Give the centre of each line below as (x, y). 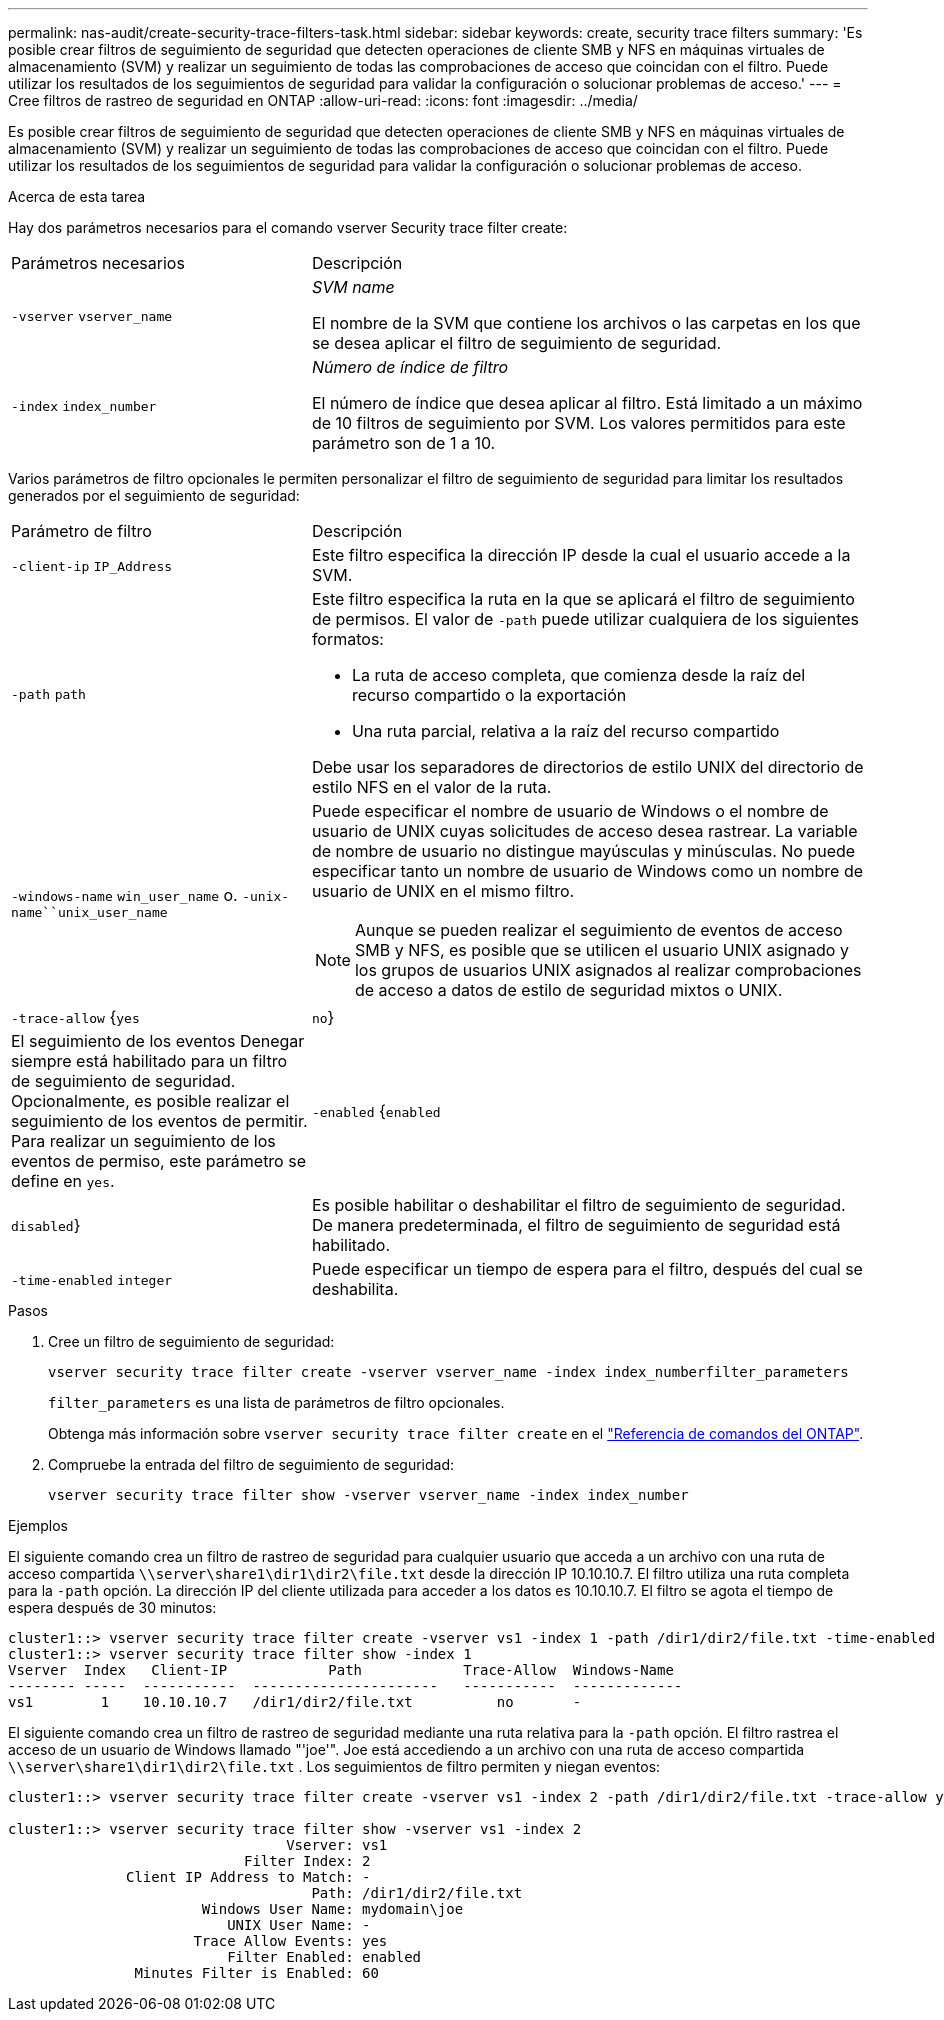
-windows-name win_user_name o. (124, 894)
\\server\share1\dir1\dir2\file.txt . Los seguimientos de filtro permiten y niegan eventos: (334, 1766)
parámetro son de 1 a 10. (403, 443)
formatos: (347, 639)
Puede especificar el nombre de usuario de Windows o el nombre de (570, 811)
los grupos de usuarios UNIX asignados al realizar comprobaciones (608, 970)
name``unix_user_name (89, 912)
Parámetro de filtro (81, 531)
